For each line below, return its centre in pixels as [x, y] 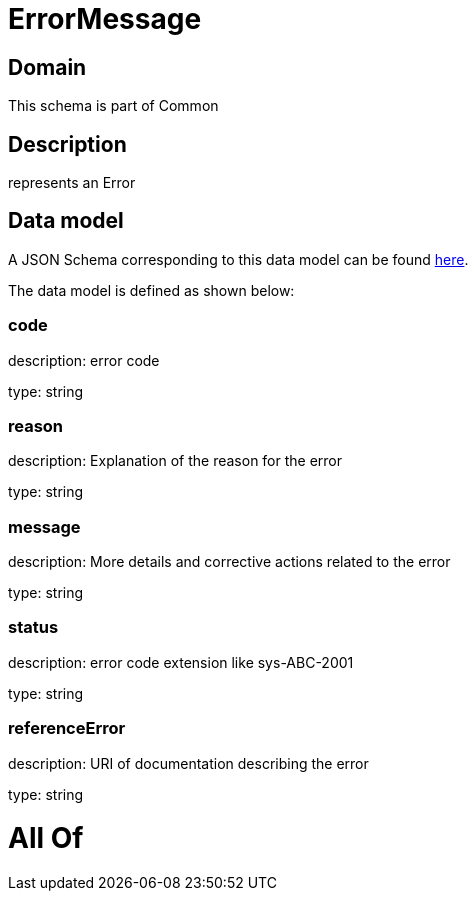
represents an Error [72, 183]
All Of [46, 838]
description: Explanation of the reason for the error [175, 461]
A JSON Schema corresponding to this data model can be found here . [238, 259]
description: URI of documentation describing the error [188, 763]
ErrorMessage [105, 19]
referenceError [67, 728]
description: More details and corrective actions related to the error [229, 562]
